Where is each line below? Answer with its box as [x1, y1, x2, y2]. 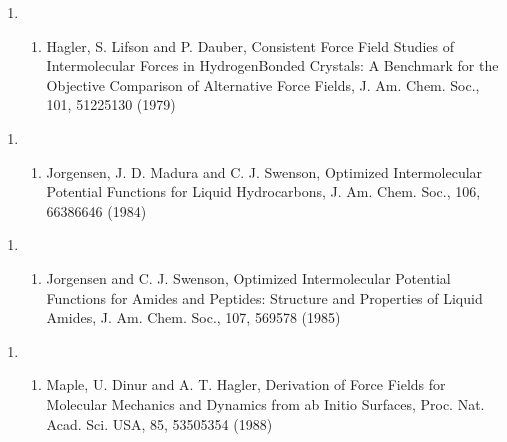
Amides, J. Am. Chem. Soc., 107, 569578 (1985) [46, 307, 341, 328]
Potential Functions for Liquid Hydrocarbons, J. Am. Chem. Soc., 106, [46, 181, 481, 202]
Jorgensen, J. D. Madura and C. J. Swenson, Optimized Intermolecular [46, 161, 483, 182]
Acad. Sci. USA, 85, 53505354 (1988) [46, 413, 273, 434]
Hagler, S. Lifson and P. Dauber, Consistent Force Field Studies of [46, 35, 455, 56]
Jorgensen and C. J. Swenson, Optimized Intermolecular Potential [46, 267, 451, 288]
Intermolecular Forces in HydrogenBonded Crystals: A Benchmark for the [46, 55, 499, 76]
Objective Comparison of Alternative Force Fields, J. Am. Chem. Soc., [46, 74, 480, 95]
